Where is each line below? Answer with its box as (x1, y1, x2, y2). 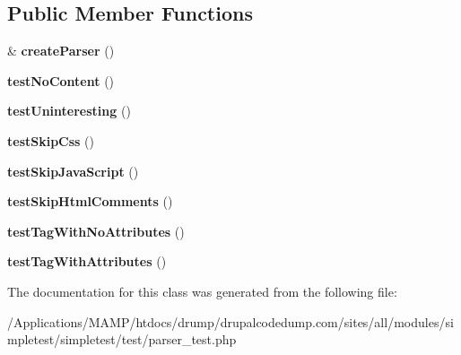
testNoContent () (7, 71, 115, 90)
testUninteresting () (7, 101, 131, 120)
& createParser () (7, 41, 115, 60)
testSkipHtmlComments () (7, 192, 173, 211)
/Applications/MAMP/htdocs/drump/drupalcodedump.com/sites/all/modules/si (7, 312, 454, 331)
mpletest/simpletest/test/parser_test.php (7, 330, 237, 349)
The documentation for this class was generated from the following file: (7, 281, 397, 300)
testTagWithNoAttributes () (7, 221, 185, 240)
